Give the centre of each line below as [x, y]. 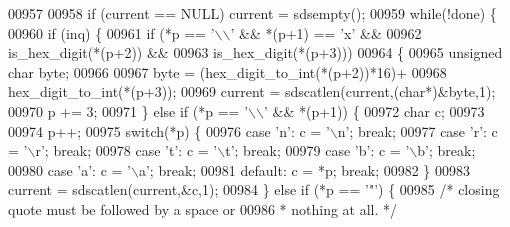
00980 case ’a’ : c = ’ [69, 169]
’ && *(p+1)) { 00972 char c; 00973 [374, 110]
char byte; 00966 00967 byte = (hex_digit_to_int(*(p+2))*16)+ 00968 [227, 71]
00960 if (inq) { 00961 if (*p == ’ [111, 32]
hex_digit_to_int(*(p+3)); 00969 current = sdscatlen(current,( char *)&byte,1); [252, 91]
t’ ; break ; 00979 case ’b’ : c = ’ [317, 150]
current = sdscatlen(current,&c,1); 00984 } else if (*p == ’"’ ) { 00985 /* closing [254, 189]
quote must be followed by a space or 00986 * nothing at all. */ [203, 208]
